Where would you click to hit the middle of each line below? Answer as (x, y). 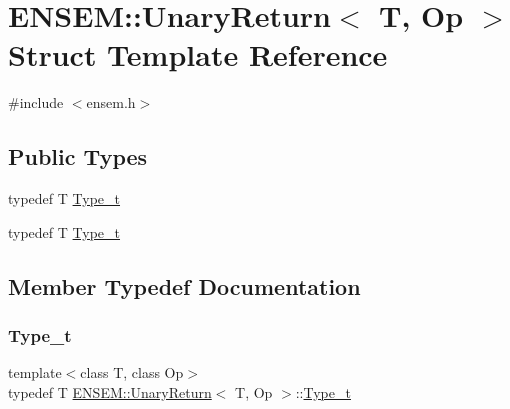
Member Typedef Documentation (184, 285)
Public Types (78, 156)
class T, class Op (132, 372)
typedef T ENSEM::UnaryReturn (110, 391)
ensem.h (111, 102)
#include (36, 102)
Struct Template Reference (198, 54)
